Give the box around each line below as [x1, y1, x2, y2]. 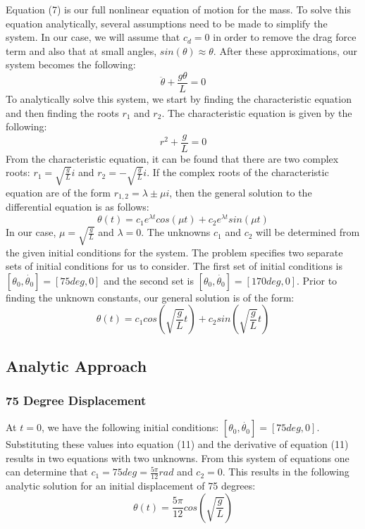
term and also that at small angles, [6, 43, 157, 58]
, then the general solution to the [169, 185, 312, 199]
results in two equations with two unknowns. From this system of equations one [6, 450, 349, 465]
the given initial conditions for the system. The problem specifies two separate [6, 244, 343, 259]
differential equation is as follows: [6, 199, 149, 214]
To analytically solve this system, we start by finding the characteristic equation [6, 92, 352, 106]
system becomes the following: [6, 57, 136, 72]
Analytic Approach [6, 354, 147, 376]
